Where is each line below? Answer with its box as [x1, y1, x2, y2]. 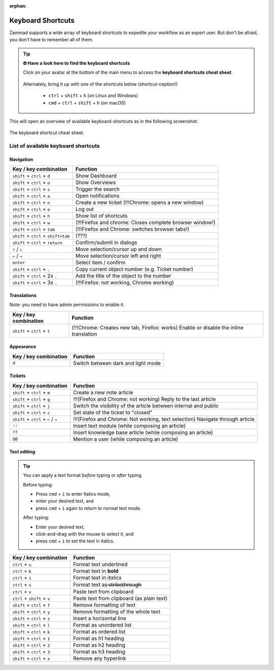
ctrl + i [12, 574, 31, 581]
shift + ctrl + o [12, 179, 50, 186]
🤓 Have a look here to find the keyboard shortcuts [23, 60, 130, 66]
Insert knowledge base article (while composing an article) [73, 429, 213, 436]
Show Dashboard [75, 172, 117, 179]
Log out [75, 206, 94, 213]
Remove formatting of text [73, 601, 135, 608]
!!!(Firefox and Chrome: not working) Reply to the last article [73, 395, 216, 403]
